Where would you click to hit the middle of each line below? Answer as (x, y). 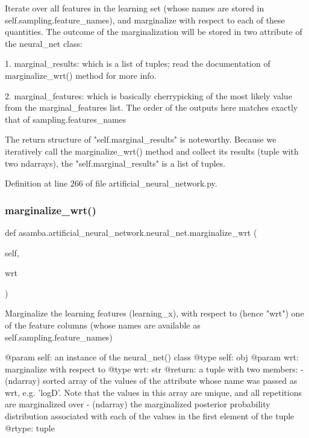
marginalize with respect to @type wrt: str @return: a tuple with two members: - (154, 369)
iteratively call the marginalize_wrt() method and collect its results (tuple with (152, 151)
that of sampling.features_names (66, 119)
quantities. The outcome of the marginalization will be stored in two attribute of (154, 32)
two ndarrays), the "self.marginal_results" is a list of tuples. (115, 163)
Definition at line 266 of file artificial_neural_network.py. (111, 183)
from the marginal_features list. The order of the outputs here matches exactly (151, 107)
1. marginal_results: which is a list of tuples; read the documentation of (138, 63)
